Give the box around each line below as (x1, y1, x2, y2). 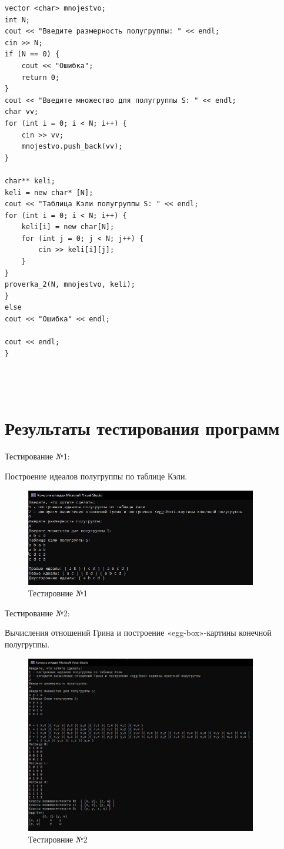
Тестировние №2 (28, 833, 88, 845)
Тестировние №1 (28, 587, 88, 599)
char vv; (5, 108, 39, 116)
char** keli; (5, 176, 55, 185)
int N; (5, 15, 30, 24)
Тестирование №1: (5, 450, 70, 462)
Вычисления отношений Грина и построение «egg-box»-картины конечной (5, 626, 272, 639)
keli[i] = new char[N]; (21, 223, 115, 231)
